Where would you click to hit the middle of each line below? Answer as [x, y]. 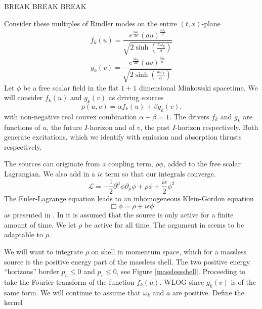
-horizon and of [111, 127]
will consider [24, 97]
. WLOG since [182, 281]
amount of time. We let [40, 224]
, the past [155, 127]
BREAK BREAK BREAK [45, 6]
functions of [22, 127]
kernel [13, 302]
